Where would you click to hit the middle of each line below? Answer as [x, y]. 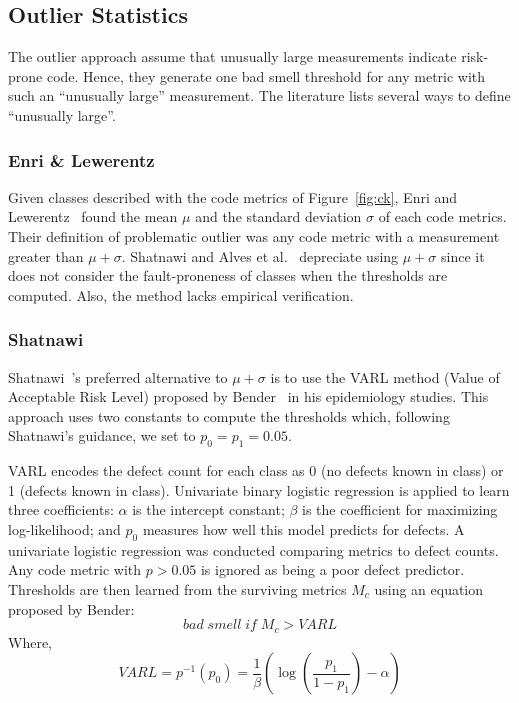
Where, [30, 641]
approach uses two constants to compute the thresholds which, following [229, 415]
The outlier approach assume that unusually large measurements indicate [232, 56]
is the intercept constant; [208, 509]
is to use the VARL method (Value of [385, 376]
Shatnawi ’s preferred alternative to [118, 376]
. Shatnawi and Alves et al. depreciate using [260, 255]
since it [463, 255]
